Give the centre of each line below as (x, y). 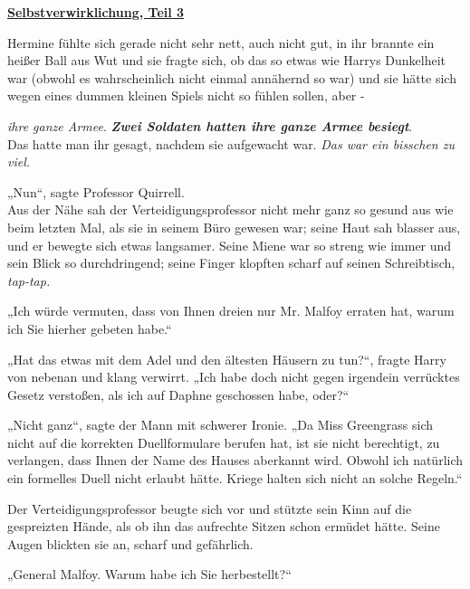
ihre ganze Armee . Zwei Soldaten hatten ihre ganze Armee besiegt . (210, 125)
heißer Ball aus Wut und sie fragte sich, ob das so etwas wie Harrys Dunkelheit (227, 60)
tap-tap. (29, 280)
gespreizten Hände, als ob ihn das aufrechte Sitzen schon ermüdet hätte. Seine (224, 526)
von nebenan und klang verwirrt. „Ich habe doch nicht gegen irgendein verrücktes (234, 377)
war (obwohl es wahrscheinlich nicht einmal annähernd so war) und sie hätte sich (232, 77)
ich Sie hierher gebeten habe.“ (90, 328)
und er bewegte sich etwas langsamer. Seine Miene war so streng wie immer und (230, 245)
